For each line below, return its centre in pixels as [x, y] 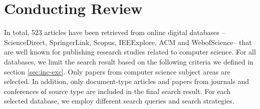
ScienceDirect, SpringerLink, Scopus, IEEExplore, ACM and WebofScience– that [128, 42]
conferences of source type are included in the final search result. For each [117, 91]
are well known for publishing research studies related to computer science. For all [130, 52]
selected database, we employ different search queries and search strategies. [119, 101]
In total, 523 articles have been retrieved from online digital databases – [115, 32]
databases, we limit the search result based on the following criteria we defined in [129, 61]
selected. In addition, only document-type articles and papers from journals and [126, 81]
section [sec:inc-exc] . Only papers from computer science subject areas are [117, 71]
